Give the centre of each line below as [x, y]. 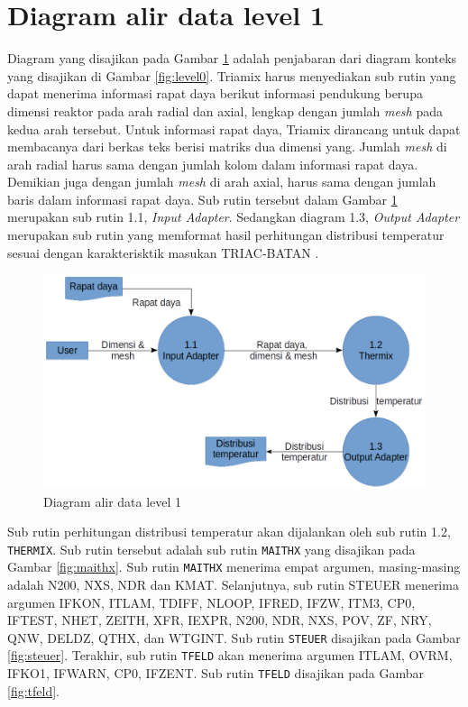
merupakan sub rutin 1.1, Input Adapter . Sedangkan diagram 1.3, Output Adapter [234, 217]
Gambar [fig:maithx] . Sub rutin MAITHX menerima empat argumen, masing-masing [234, 567]
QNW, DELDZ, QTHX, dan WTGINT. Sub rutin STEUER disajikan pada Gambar [234, 637]
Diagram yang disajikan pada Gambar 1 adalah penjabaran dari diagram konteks [232, 58]
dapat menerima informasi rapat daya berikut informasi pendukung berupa [215, 93]
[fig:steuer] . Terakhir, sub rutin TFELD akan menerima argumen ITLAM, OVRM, [230, 655]
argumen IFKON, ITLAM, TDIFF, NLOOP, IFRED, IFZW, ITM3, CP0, [211, 602]
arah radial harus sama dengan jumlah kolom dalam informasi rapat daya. [213, 164]
